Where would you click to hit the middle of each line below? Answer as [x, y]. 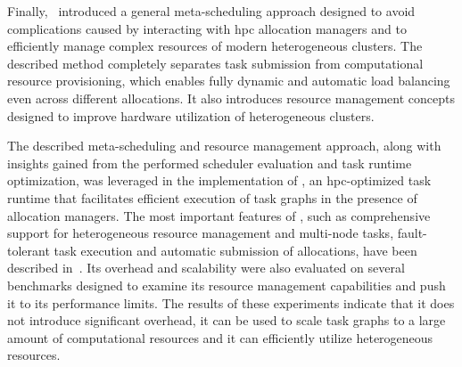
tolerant [29, 250]
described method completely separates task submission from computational [215, 63]
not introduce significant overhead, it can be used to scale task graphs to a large [227, 320]
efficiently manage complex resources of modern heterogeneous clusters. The [215, 46]
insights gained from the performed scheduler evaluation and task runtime [210, 163]
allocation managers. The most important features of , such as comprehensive [219, 215]
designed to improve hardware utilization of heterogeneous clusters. [191, 115]
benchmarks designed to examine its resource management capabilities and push [227, 285]
